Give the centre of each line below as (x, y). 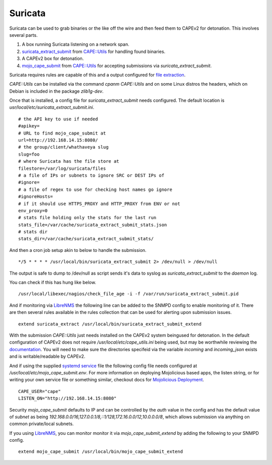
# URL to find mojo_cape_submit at (62, 133)
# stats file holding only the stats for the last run (87, 218)
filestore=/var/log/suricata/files (62, 168)
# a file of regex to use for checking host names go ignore (95, 189)
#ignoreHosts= (36, 197)
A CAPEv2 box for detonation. (53, 58)
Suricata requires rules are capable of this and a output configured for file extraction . (97, 75)
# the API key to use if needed (58, 119)
